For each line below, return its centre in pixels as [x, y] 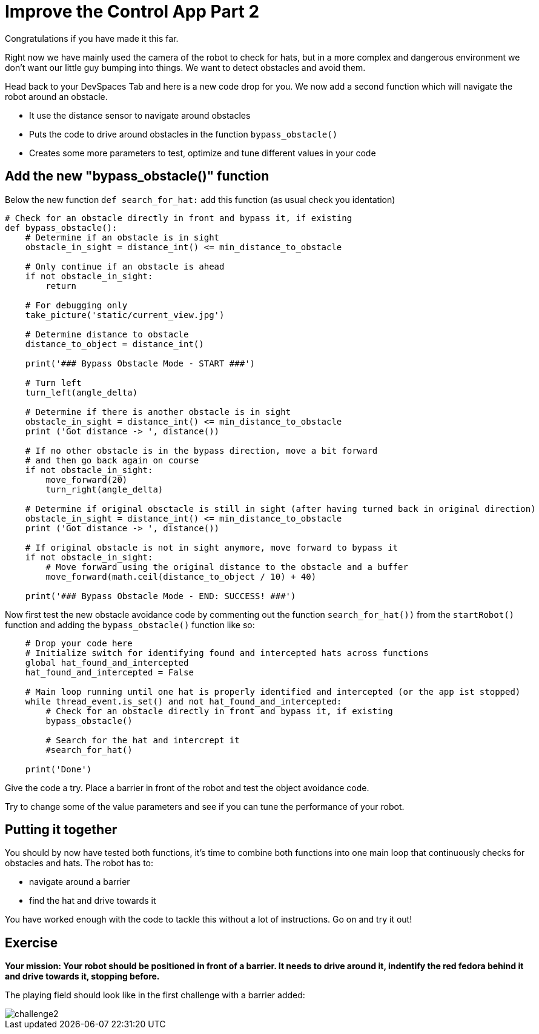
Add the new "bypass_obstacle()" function [137, 176]
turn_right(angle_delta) [104, 489]
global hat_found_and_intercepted [107, 662]
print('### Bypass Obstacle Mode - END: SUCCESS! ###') [160, 596]
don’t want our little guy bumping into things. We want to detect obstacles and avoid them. [185, 67]
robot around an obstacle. [56, 96]
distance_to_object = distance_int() [114, 344]
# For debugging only [76, 305]
